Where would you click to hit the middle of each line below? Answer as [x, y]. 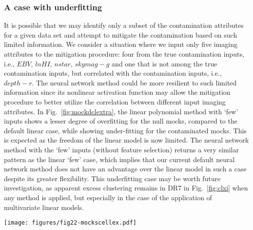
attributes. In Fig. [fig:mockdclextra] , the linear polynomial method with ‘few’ [121, 111]
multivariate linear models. [44, 207]
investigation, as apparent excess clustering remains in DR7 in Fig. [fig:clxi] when [126, 188]
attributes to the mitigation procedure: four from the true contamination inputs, [124, 54]
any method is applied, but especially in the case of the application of [108, 197]
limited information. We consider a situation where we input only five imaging [121, 44]
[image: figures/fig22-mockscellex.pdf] [70, 223]
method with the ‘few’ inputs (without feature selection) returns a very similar [121, 149]
